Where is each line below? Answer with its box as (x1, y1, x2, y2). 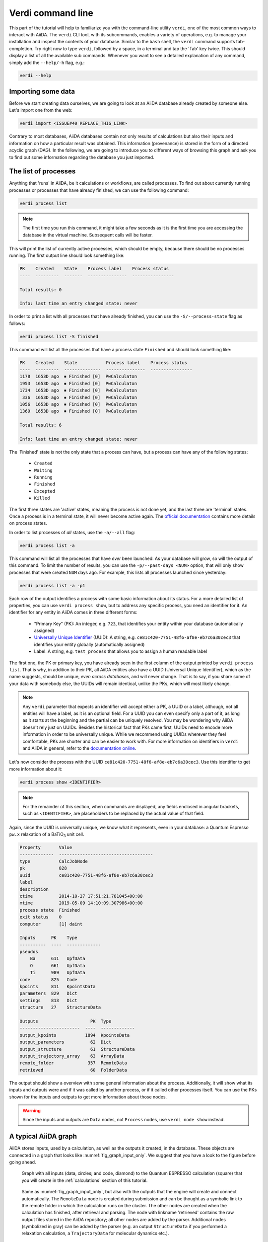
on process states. (9, 520, 47, 526)
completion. (9, 45, 34, 52)
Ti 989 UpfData (30, 970, 85, 976)
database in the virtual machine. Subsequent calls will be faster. (22, 232, 153, 238)
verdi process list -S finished (19, 333, 99, 339)
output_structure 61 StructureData (19, 1046, 135, 1052)
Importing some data (9, 87, 75, 95)
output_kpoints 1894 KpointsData (19, 1032, 130, 1038)
